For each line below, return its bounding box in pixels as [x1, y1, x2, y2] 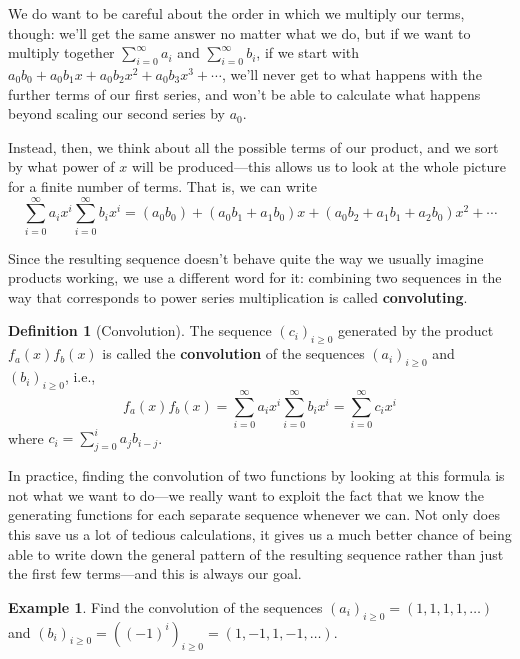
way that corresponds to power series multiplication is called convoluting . [8, 286, 468, 307]
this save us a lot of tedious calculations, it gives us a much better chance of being [8, 524, 512, 545]
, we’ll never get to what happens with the [221, 63, 482, 84]
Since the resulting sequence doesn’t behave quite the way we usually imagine [8, 247, 484, 268]
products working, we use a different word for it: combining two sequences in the [8, 267, 502, 288]
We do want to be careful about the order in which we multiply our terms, [8, 3, 465, 23]
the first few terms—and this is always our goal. [8, 563, 302, 584]
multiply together [8, 42, 115, 63]
